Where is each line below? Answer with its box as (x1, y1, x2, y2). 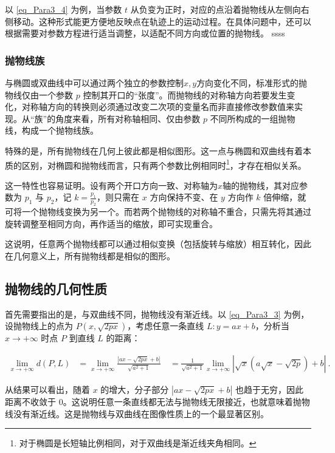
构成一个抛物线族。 (21, 124, 98, 137)
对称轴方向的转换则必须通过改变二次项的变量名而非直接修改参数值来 (21, 100, 294, 113)
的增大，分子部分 (100, 383, 169, 395)
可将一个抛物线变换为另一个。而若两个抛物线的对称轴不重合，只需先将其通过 (5, 205, 311, 218)
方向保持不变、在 (150, 191, 218, 203)
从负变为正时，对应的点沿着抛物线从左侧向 (130, 3, 301, 15)
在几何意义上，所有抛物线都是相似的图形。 (5, 249, 175, 262)
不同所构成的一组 (210, 112, 278, 124)
